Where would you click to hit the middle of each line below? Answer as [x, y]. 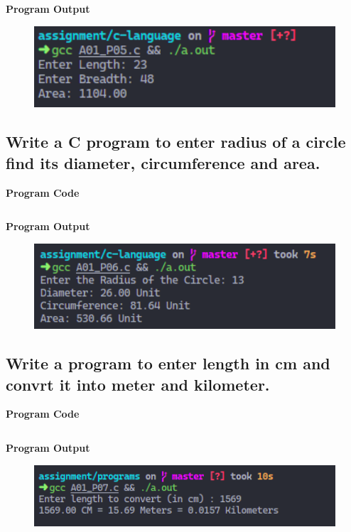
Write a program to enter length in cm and [168, 363]
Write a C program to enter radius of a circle [176, 142]
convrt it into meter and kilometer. [138, 384]
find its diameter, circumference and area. [163, 162]
